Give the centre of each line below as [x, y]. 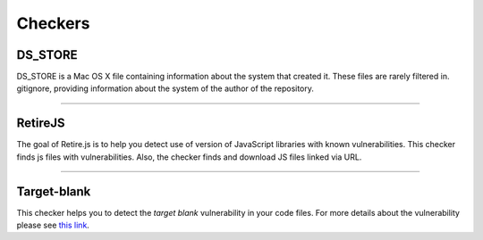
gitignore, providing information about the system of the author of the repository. [165, 88]
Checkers [53, 23]
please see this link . [53, 225]
